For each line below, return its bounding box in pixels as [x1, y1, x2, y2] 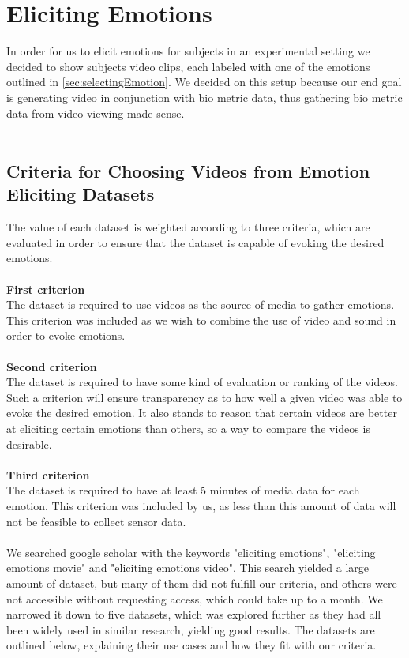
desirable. [6, 435, 52, 452]
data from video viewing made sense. [6, 104, 185, 121]
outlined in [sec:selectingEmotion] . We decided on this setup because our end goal [6, 73, 402, 90]
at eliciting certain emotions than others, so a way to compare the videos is [6, 420, 370, 436]
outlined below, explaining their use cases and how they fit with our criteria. [6, 637, 377, 653]
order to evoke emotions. [6, 327, 126, 344]
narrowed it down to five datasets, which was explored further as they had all [6, 606, 381, 622]
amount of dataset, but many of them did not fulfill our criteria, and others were [6, 574, 397, 591]
